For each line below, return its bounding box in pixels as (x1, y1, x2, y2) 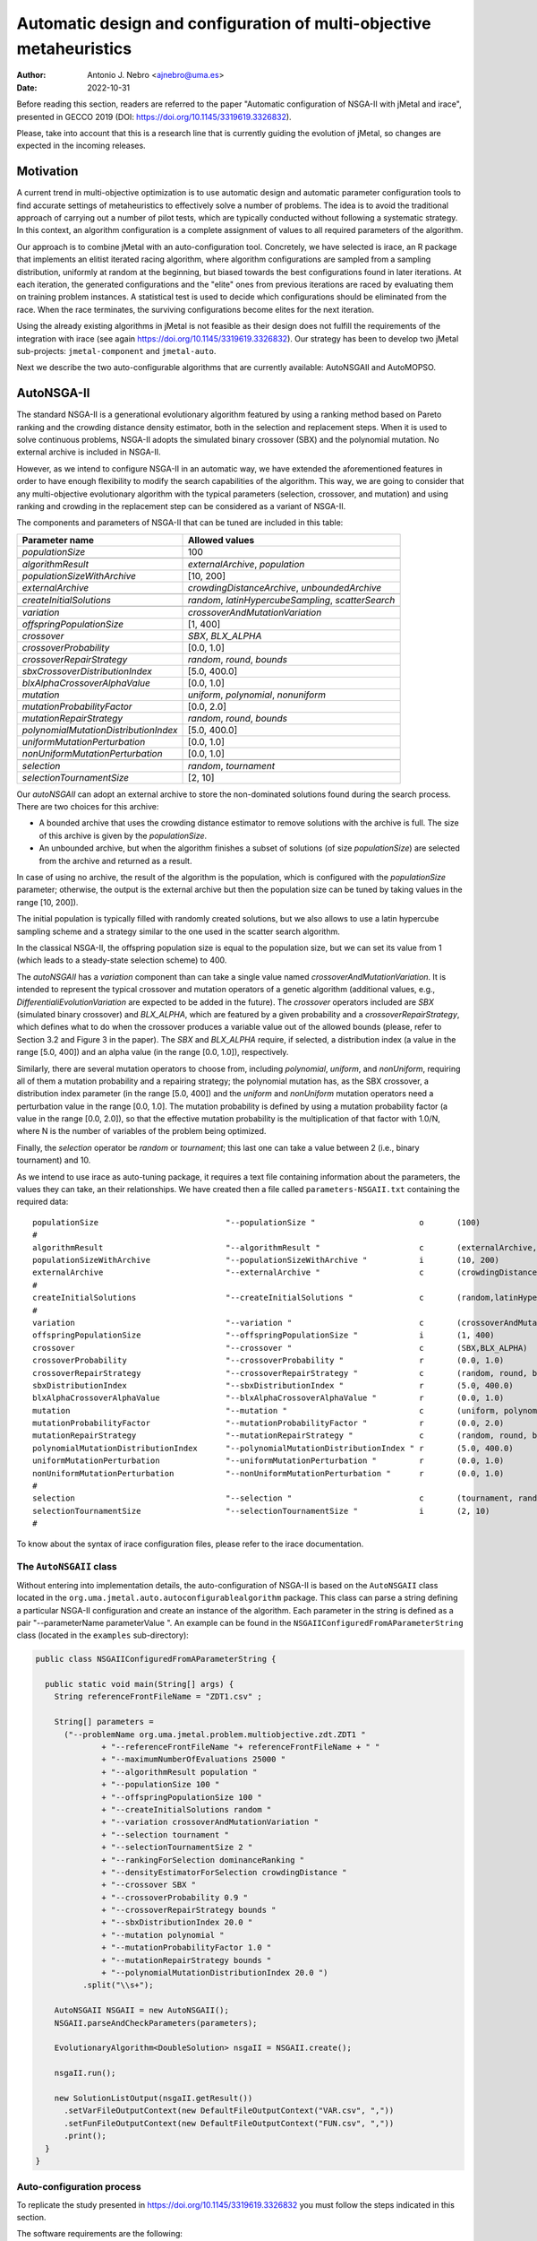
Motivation (16, 164, 79, 179)
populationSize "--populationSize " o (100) (32, 1217, 481, 1227)
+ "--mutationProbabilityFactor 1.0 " (101, 1942, 272, 1953)
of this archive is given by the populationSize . (38, 830, 208, 841)
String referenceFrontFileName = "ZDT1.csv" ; (54, 1692, 263, 1702)
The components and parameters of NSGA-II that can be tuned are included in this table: (16, 517, 344, 528)
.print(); (64, 2131, 107, 2141)
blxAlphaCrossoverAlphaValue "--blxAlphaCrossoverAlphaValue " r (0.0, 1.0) (32, 1393, 505, 1403)
